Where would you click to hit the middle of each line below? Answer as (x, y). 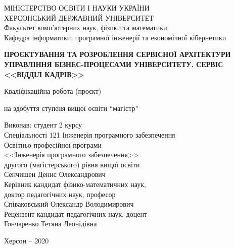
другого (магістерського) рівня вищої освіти (72, 164)
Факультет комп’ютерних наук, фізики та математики (86, 27)
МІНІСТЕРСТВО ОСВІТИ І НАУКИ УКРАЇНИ (77, 8)
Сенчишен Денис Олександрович (55, 174)
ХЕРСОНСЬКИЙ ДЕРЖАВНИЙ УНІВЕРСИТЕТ (79, 17)
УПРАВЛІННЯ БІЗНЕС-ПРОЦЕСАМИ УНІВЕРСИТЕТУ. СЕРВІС (114, 64)
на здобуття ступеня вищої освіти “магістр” (72, 108)
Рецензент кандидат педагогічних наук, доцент (76, 213)
